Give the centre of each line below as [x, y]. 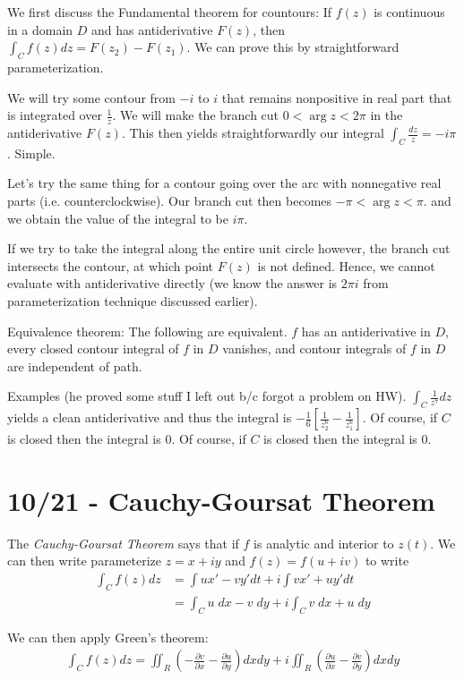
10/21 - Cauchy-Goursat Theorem [221, 500]
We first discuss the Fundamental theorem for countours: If [170, 12]
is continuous [409, 12]
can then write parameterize [84, 561]
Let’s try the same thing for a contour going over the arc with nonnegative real [224, 183]
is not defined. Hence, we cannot [346, 265]
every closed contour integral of [93, 348]
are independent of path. [75, 365]
